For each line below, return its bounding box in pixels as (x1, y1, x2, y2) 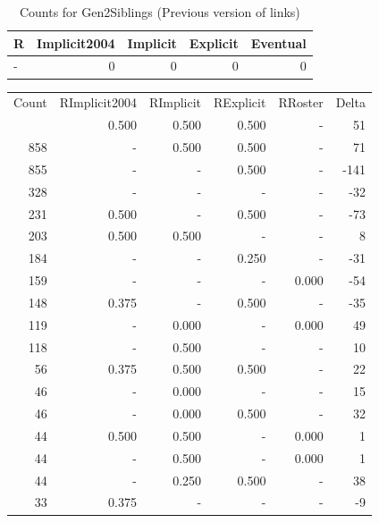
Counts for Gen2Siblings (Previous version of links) (19, 3, 300, 21)
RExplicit (214, 93, 266, 112)
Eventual (250, 33, 307, 52)
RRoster (278, 93, 324, 112)
